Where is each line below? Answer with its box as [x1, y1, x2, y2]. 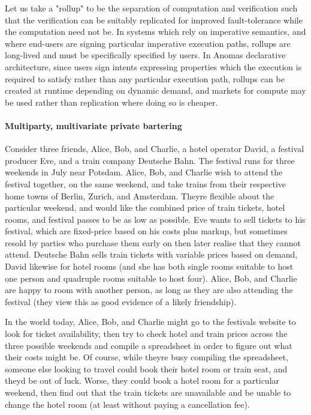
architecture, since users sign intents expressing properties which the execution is [5, 60, 302, 73]
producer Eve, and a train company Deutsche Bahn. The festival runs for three [5, 154, 295, 166]
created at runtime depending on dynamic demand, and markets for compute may [5, 84, 306, 97]
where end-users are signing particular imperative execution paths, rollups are [5, 37, 291, 49]
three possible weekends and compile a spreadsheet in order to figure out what [5, 339, 292, 351]
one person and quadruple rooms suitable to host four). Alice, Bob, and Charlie [5, 271, 297, 284]
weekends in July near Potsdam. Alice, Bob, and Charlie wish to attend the [5, 166, 283, 178]
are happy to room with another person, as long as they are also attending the [5, 283, 293, 296]
